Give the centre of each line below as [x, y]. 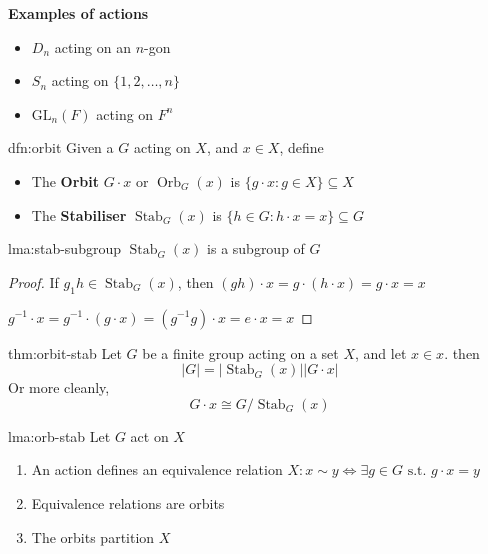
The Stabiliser [79, 214]
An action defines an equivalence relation [157, 469]
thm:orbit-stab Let [65, 352]
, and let [381, 352]
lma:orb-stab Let [59, 435]
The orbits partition [93, 536]
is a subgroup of [256, 248]
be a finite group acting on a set [240, 352]
